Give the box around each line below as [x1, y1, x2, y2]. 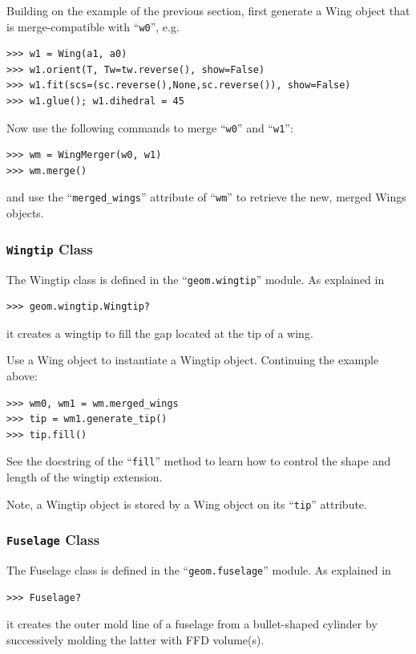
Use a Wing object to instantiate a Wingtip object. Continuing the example [6, 351, 379, 368]
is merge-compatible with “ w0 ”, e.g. [6, 18, 180, 35]
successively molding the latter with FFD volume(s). [6, 631, 265, 648]
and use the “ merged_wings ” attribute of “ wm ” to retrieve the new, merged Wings [6, 189, 406, 205]
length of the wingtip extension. [6, 468, 163, 485]
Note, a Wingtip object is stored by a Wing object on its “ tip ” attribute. [6, 495, 367, 512]
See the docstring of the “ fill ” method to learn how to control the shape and [6, 453, 391, 469]
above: [6, 367, 38, 384]
